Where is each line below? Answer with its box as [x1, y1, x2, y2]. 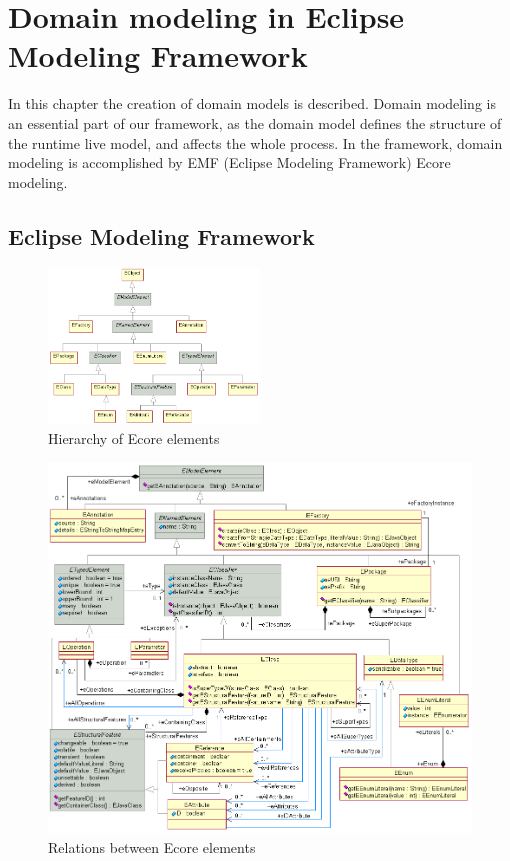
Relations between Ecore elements [48, 836, 256, 857]
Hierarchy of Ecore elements [48, 427, 220, 448]
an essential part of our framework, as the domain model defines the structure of [8, 112, 502, 133]
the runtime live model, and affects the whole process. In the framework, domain [8, 132, 503, 153]
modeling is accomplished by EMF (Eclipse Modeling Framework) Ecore [8, 152, 451, 173]
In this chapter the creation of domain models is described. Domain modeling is [8, 93, 496, 114]
